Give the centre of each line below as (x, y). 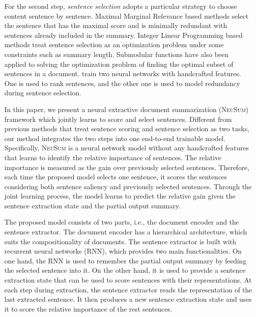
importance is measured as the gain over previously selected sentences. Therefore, (127, 167)
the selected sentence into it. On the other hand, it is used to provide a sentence (125, 270)
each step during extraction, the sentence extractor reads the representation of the (128, 289)
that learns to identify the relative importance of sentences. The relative (113, 157)
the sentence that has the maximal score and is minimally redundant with (116, 25)
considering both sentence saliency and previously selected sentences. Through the (128, 186)
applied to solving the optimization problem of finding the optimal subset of (119, 64)
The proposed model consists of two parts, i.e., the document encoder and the (122, 222)
